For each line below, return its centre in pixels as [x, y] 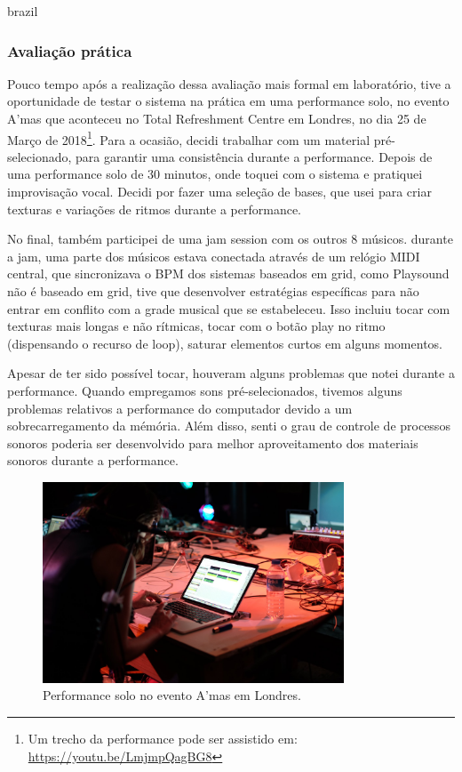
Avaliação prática [70, 50]
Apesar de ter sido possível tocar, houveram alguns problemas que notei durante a [231, 373]
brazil [23, 11]
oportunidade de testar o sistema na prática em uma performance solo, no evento [228, 101]
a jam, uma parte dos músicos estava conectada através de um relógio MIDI [214, 256]
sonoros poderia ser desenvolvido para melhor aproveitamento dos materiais [213, 442]
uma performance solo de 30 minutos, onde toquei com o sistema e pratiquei [215, 174]
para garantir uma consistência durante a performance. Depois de [254, 156]
